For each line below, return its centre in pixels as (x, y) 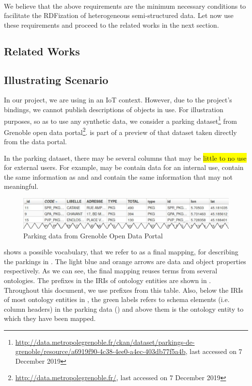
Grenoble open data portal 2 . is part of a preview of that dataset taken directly (120, 131)
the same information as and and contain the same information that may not (118, 176)
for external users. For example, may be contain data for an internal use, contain (124, 167)
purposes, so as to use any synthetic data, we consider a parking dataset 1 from (121, 120)
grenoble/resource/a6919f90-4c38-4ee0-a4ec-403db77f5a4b (100, 351)
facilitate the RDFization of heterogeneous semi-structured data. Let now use (119, 15)
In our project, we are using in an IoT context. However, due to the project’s (118, 100)
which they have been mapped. (50, 318)
